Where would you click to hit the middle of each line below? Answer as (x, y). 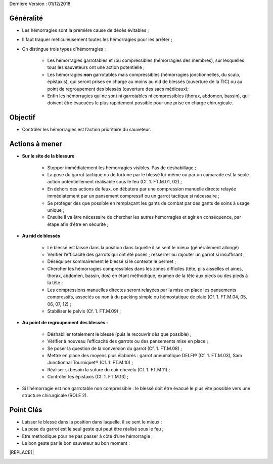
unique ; (56, 210)
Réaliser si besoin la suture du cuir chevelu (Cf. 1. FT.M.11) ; (109, 369)
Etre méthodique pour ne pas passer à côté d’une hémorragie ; (87, 436)
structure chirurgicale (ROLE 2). (55, 395)
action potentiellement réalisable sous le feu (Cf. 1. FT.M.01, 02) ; (115, 182)
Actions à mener (36, 144)
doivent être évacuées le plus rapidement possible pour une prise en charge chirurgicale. (140, 103)
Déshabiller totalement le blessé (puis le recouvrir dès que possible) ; (119, 334)
